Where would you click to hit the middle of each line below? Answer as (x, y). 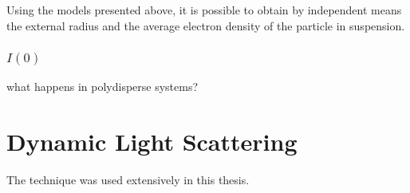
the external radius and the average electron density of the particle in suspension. (206, 25)
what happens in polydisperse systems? (102, 87)
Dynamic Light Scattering (152, 142)
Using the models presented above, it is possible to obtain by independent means (204, 10)
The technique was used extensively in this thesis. (128, 180)
